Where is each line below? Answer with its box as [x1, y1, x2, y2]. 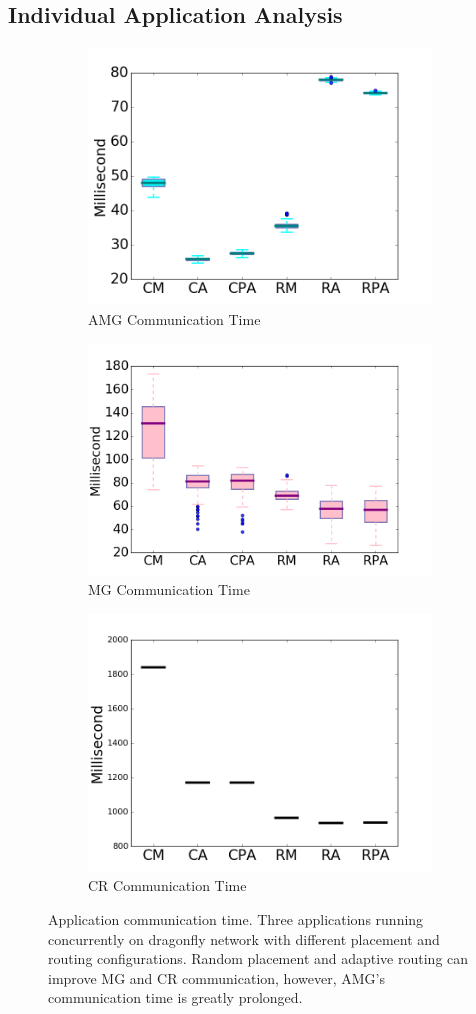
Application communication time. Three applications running [48, 908, 424, 929]
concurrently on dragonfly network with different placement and [48, 928, 440, 949]
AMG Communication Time [88, 308, 261, 329]
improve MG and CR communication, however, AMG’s [48, 967, 385, 988]
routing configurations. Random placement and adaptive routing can [48, 948, 469, 969]
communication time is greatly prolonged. [48, 987, 303, 1008]
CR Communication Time [88, 875, 247, 896]
